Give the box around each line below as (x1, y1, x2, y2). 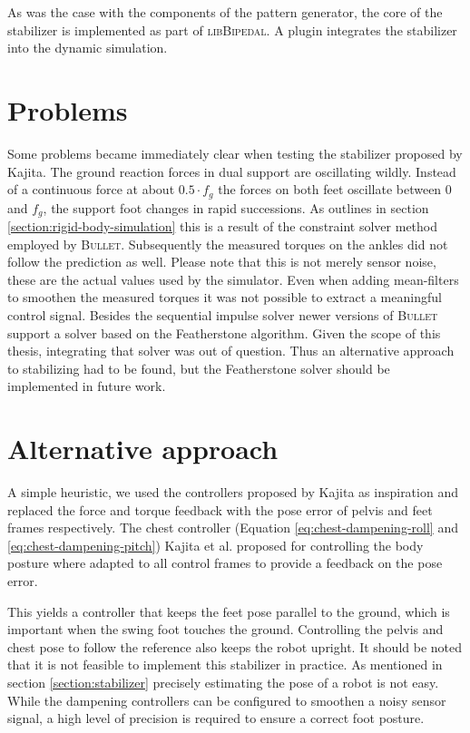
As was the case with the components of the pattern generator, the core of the (7, 3, 443, 21)
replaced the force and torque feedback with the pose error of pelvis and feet (7, 500, 433, 519)
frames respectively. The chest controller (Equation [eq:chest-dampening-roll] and (7, 518, 458, 537)
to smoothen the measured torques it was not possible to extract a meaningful (7, 288, 442, 307)
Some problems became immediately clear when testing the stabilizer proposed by (7, 143, 463, 162)
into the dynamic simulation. (7, 38, 168, 57)
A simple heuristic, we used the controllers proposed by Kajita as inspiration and (7, 483, 458, 502)
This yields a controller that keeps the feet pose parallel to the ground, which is (7, 601, 450, 621)
